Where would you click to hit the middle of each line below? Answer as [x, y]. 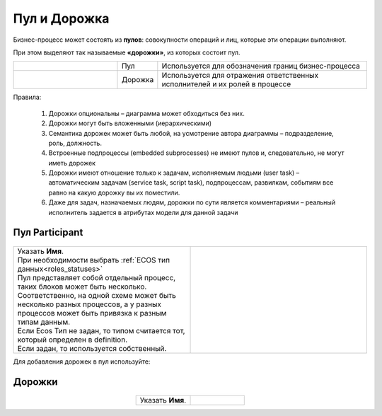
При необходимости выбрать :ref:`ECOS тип [93, 260]
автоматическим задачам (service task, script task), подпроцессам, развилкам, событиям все [191, 183]
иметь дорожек [72, 163]
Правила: [27, 97]
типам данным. [44, 322]
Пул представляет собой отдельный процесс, [97, 278]
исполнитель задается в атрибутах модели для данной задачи [143, 212]
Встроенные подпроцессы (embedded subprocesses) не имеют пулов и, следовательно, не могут [196, 153]
